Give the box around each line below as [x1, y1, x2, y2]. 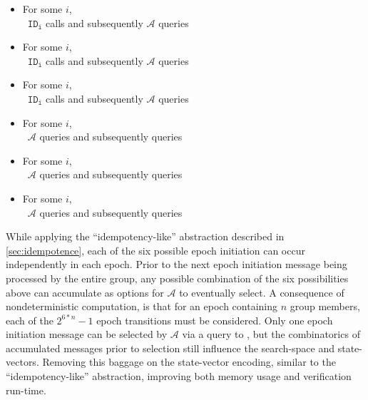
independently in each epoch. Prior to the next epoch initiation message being [6, 257, 347, 272]
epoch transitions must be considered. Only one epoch [96, 312, 333, 327]
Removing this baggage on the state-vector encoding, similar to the [42, 354, 336, 369]
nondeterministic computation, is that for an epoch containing [6, 299, 277, 314]
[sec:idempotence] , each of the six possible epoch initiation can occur [6, 242, 305, 257]
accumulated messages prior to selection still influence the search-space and [6, 340, 335, 355]
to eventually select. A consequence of [179, 284, 344, 299]
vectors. [6, 354, 39, 369]
